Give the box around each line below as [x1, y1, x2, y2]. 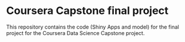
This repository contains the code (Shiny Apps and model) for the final [6, 23, 179, 30]
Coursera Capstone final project [6, 4, 169, 17]
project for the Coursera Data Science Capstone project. [6, 29, 145, 36]
